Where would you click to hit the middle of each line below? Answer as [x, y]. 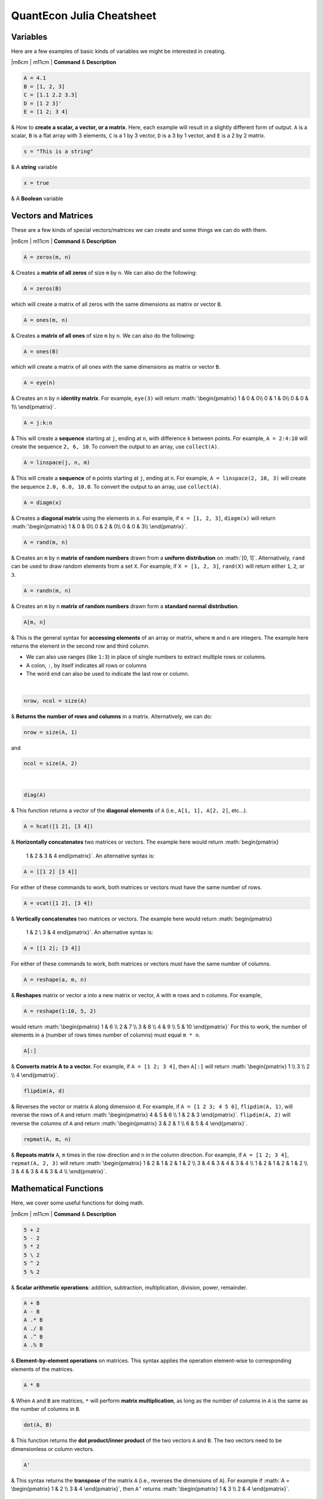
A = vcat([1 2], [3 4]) [59, 903]
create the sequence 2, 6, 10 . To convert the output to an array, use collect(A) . [115, 447]
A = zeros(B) [43, 288]
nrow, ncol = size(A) [55, 701]
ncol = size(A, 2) [51, 764]
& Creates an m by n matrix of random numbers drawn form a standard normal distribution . [125, 606]
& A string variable [34, 167]
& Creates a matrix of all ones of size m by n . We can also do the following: [103, 335]
